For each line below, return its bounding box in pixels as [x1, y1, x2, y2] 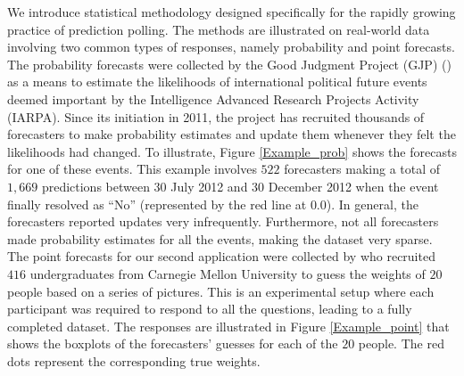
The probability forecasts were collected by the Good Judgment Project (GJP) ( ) [7, 54, 452, 73]
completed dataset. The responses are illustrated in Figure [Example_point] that [7, 316, 450, 335]
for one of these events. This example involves [7, 159, 257, 178]
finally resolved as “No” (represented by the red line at [7, 194, 307, 213]
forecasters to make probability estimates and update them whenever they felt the [7, 125, 456, 143]
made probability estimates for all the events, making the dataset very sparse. [7, 229, 433, 248]
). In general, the [326, 194, 418, 213]
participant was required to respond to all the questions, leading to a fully [7, 299, 412, 318]
